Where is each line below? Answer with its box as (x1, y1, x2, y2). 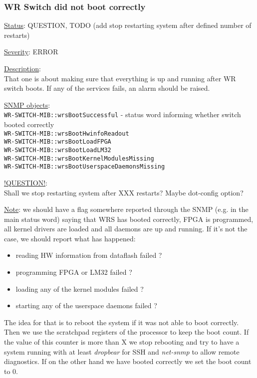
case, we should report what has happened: (4, 233, 136, 243)
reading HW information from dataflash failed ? (15, 250, 162, 260)
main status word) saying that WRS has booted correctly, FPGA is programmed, (4, 213, 254, 224)
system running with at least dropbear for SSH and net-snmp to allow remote (4, 346, 240, 357)
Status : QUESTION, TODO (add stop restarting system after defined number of (4, 20, 252, 30)
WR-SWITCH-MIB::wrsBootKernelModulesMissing (4, 155, 154, 162)
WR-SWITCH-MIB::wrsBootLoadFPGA (4, 138, 111, 146)
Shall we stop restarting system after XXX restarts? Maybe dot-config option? (4, 187, 244, 197)
